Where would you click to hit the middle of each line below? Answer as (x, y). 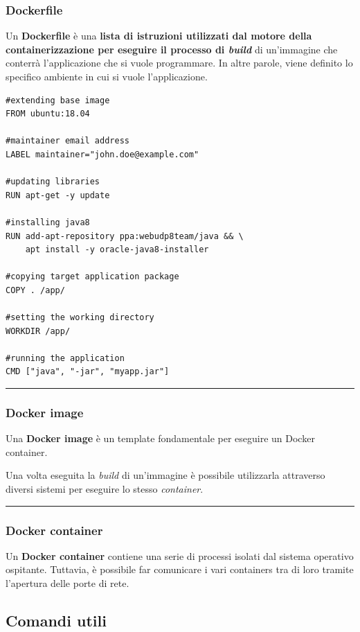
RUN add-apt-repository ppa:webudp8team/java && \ (125, 236)
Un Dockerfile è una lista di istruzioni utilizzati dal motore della (159, 36)
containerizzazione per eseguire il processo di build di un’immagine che (172, 49)
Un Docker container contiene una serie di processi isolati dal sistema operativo (180, 555)
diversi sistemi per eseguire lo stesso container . (105, 489)
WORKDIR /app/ (38, 331)
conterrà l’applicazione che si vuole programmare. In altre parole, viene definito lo (179, 63)
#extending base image (58, 100)
